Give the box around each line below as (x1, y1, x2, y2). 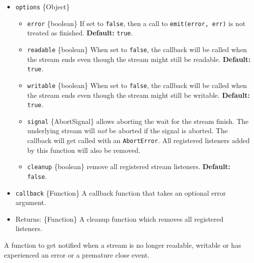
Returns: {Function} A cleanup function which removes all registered (15, 213, 224, 224)
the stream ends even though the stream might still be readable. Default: (27, 54, 251, 64)
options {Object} (15, 1, 70, 11)
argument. (15, 197, 46, 207)
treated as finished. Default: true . (27, 28, 133, 38)
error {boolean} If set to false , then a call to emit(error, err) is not (27, 18, 246, 28)
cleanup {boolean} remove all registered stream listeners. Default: (27, 161, 230, 172)
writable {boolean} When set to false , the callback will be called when (27, 80, 247, 90)
